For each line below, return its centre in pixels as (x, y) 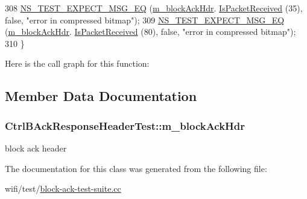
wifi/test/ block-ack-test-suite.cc (63, 188)
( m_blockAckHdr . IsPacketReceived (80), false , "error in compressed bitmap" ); (150, 32)
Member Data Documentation (101, 96)
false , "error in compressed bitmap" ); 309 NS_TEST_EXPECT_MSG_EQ (145, 20)
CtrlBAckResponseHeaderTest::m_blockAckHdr (125, 125)
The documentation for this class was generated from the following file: (136, 168)
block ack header (36, 148)
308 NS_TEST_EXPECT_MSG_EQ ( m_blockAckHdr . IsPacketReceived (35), (154, 8)
